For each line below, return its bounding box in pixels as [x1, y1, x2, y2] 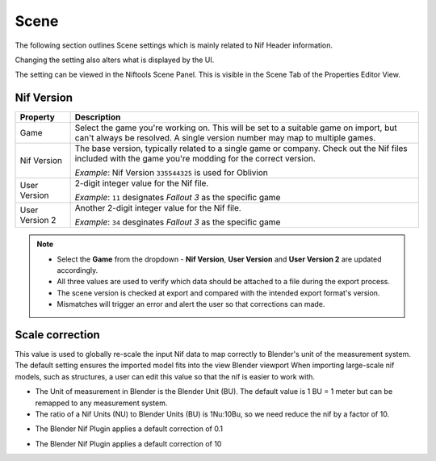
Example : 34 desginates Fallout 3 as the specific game [74, 216, 281, 228]
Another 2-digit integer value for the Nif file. [74, 203, 241, 214]
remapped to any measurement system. [35, 398, 168, 408]
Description [74, 111, 121, 123]
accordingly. [57, 266, 99, 275]
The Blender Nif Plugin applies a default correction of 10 [35, 438, 222, 448]
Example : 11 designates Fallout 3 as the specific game [74, 192, 281, 203]
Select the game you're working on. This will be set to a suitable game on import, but [74, 122, 397, 133]
